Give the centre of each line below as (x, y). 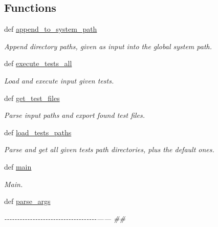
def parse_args (27, 201)
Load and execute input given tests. (59, 80)
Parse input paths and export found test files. (75, 115)
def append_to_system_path (51, 29)
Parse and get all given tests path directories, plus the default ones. (109, 149)
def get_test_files (32, 98)
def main (18, 166)
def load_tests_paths (38, 132)
